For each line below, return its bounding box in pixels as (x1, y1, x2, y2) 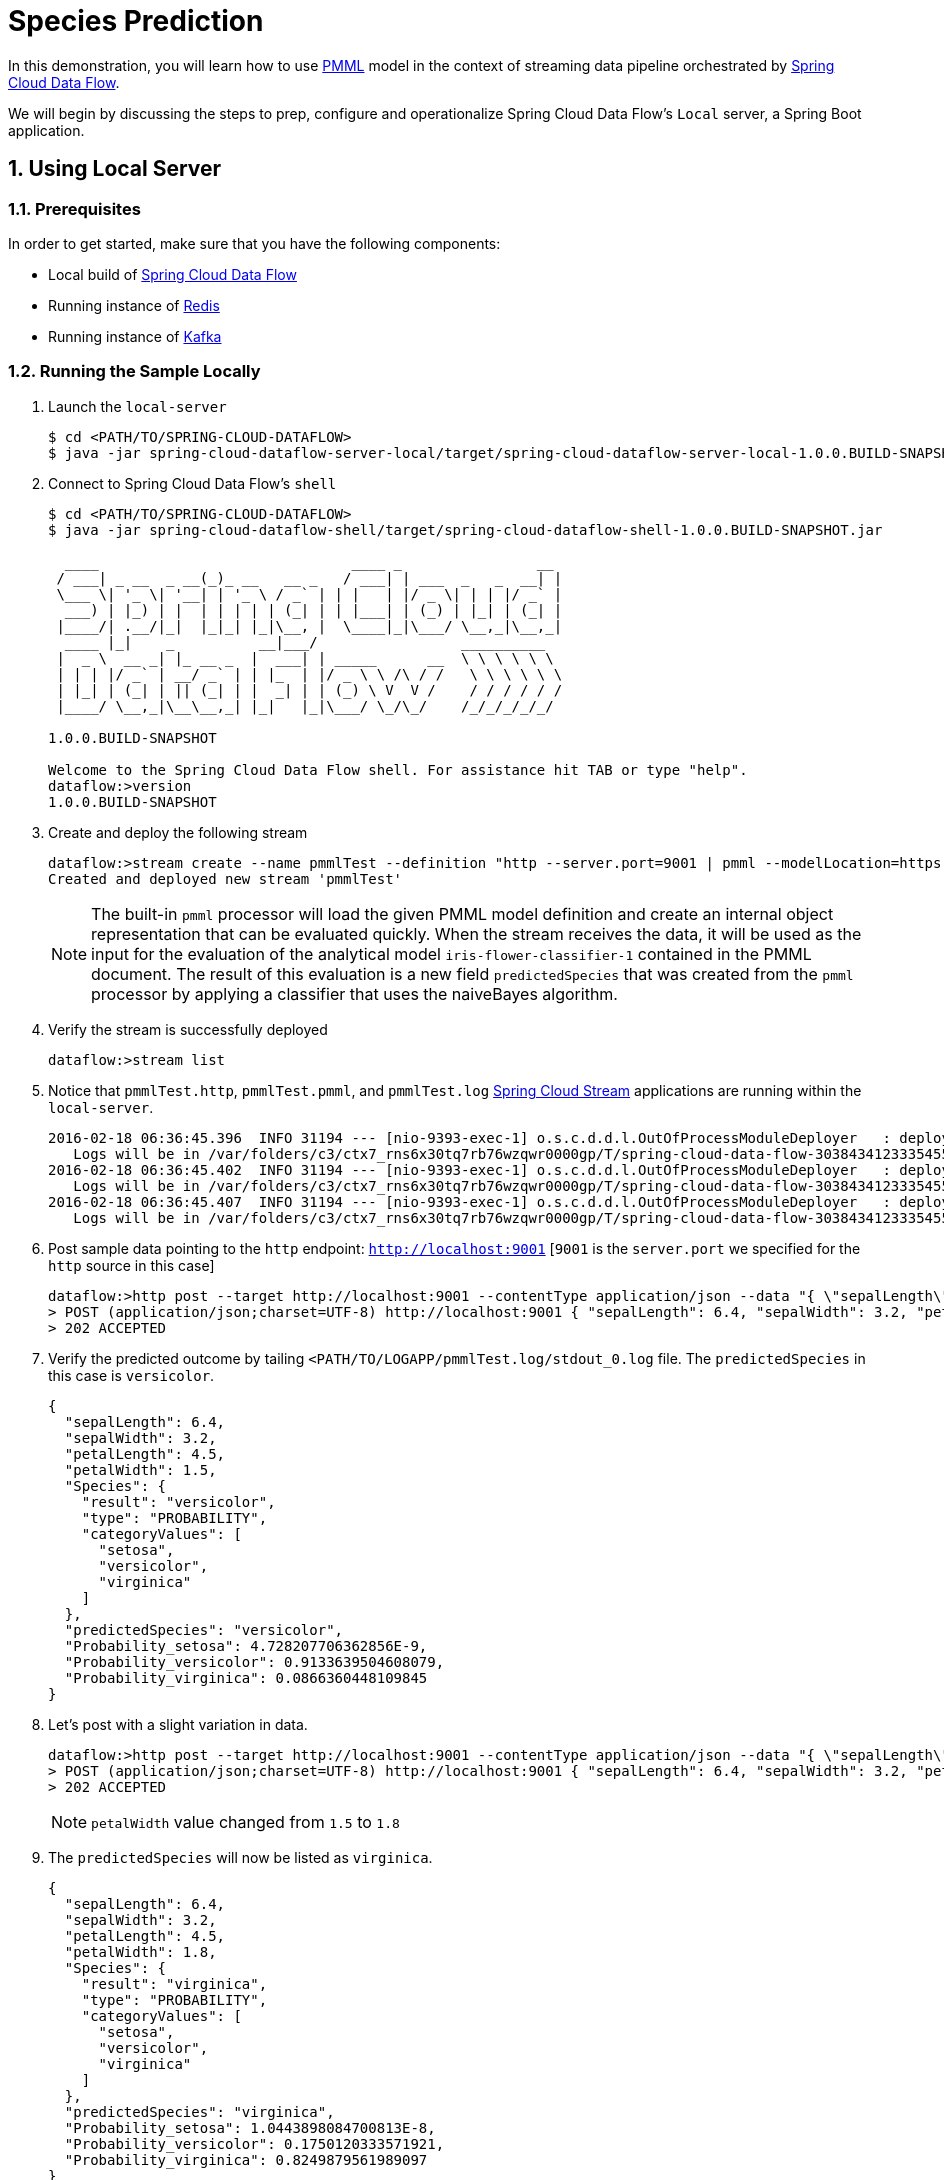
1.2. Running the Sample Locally (8, 361, 261, 382)
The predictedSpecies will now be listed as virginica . (48, 1848, 433, 1866)
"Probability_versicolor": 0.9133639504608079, (64, 1653, 445, 1670)
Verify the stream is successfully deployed (48, 1020, 328, 1038)
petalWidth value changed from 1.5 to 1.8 (91, 1811, 400, 1832)
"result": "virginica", (81, 1975, 268, 1992)
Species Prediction (8, 4, 264, 38)
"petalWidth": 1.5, (64, 1461, 217, 1478)
